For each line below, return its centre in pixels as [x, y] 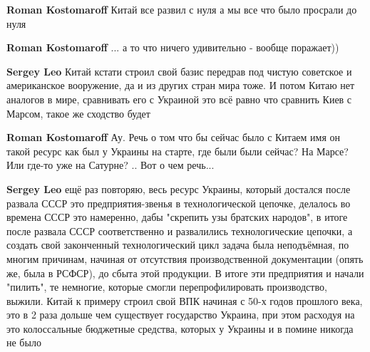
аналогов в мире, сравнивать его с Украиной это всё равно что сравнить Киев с [179, 99]
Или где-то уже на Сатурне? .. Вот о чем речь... [111, 165]
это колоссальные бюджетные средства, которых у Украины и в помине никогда [180, 328]
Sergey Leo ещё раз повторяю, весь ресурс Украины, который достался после [179, 188]
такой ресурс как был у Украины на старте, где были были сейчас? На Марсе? [178, 151]
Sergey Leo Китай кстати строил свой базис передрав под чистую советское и [179, 71]
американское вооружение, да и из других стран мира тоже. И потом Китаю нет [181, 85]
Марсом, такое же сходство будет [78, 113]
